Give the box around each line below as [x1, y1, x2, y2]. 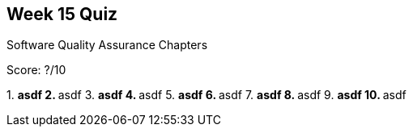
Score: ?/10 [6, 63, 66, 77]
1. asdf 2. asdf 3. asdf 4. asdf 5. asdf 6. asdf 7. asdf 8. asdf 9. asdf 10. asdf [6, 88, 407, 102]
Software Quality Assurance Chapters [6, 38, 208, 52]
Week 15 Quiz [6, 4, 118, 24]
